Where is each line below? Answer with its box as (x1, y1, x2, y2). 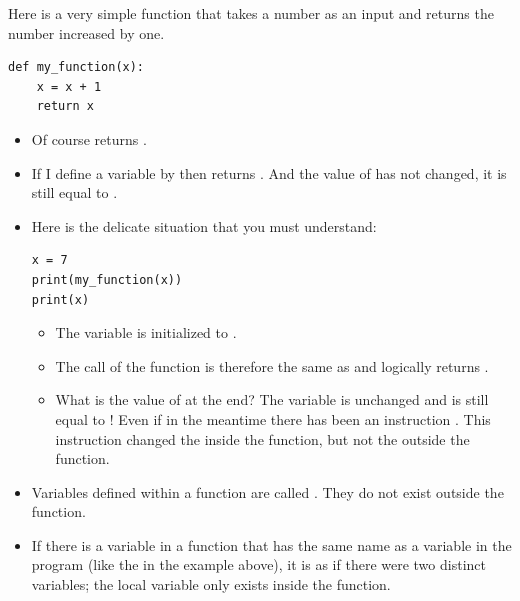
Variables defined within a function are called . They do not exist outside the (31, 481, 504, 502)
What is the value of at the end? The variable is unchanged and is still (55, 389, 489, 410)
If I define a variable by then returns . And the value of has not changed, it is (31, 162, 507, 183)
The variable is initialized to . (55, 322, 237, 343)
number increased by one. (8, 22, 165, 43)
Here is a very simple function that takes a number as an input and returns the (8, 3, 494, 23)
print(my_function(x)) (31, 272, 183, 287)
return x (36, 99, 94, 114)
